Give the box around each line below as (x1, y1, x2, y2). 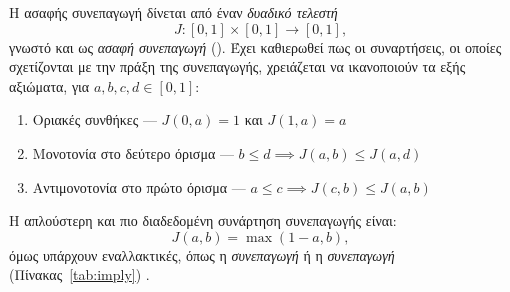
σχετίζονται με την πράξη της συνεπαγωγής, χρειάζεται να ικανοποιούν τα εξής (9, 56, 466, 77)
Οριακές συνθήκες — (32, 109, 157, 130)
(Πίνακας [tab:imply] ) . (9, 264, 150, 285)
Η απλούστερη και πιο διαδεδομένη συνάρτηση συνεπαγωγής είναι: (9, 210, 397, 231)
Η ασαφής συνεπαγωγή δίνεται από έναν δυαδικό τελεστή (9, 2, 338, 22)
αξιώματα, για (9, 75, 90, 96)
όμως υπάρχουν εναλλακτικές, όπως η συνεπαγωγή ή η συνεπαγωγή (9, 244, 395, 265)
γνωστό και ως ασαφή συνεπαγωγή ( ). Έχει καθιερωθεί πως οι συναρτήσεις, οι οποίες (9, 36, 502, 57)
